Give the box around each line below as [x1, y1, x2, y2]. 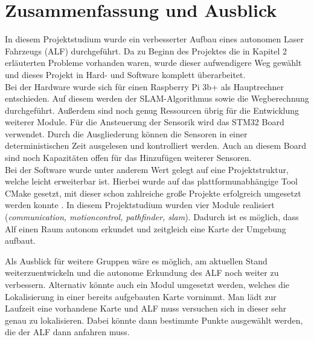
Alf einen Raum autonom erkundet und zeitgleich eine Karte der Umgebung [5, 222, 286, 235]
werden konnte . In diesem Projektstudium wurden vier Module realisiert [5, 198, 275, 211]
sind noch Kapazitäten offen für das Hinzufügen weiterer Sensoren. [5, 151, 252, 164]
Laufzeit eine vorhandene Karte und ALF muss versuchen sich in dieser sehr [5, 302, 287, 315]
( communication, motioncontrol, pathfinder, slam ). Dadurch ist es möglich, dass [5, 211, 299, 223]
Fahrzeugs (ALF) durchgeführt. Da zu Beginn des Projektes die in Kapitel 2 [5, 44, 287, 57]
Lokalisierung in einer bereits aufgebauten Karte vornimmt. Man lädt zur [5, 290, 277, 302]
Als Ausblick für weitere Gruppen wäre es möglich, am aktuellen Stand [5, 254, 268, 267]
